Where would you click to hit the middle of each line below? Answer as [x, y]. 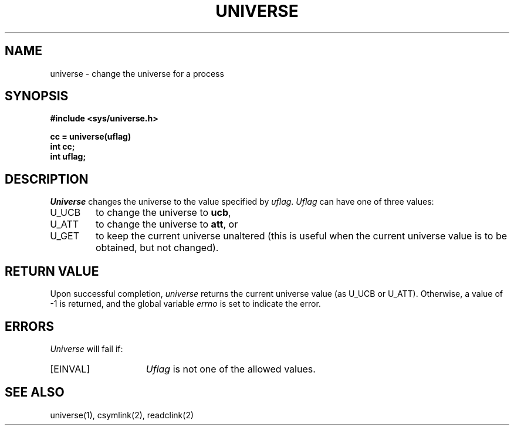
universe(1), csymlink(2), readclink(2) [122, 415]
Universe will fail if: [87, 348]
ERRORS [30, 326]
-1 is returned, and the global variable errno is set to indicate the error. [185, 304]
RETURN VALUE [52, 271]
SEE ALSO [35, 392]
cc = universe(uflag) [91, 137]
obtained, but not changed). [157, 248]
